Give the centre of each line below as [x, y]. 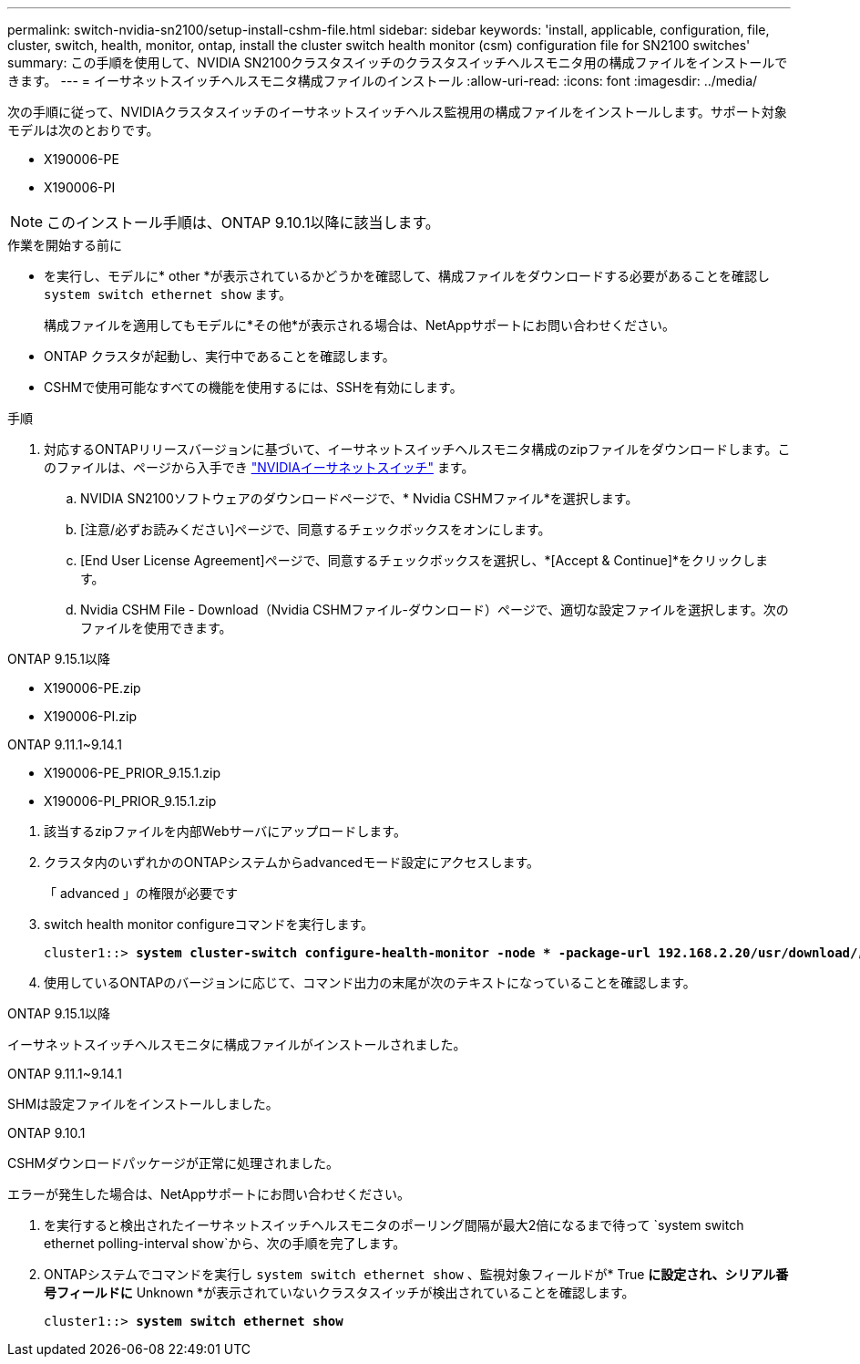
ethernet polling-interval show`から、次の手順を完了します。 [225, 1243]
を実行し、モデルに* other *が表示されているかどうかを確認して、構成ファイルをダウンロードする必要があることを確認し [407, 276]
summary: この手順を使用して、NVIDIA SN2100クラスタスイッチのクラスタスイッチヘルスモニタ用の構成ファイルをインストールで [398, 62]
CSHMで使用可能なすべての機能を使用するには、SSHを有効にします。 [253, 387]
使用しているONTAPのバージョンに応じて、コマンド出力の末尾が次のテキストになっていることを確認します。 [370, 982]
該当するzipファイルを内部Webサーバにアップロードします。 [225, 831]
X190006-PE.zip [92, 688]
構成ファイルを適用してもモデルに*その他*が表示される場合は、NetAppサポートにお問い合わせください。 [359, 325]
